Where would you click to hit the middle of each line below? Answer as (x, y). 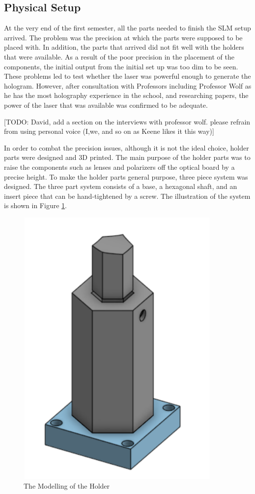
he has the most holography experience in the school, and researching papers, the (126, 95)
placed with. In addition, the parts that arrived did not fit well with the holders (124, 47)
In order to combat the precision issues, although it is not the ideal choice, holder (127, 147)
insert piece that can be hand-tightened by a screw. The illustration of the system (127, 196)
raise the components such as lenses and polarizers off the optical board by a (119, 167)
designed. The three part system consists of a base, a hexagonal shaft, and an (121, 186)
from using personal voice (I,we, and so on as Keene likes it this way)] (109, 131)
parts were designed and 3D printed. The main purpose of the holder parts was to (127, 157)
